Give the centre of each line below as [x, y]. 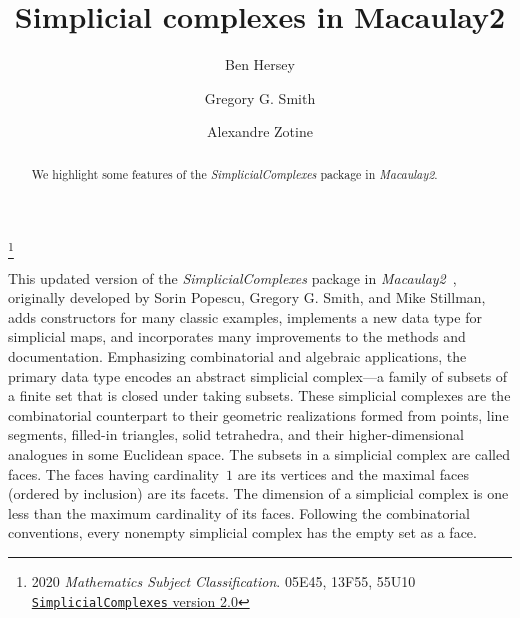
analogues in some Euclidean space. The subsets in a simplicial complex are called [259, 454]
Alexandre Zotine [260, 131]
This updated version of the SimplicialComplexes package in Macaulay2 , [232, 277]
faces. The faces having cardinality [113, 473]
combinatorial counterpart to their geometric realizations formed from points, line [258, 414]
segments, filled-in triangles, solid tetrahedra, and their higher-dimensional [236, 434]
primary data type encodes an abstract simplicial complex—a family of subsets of [258, 375]
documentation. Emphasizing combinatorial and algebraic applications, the [237, 356]
